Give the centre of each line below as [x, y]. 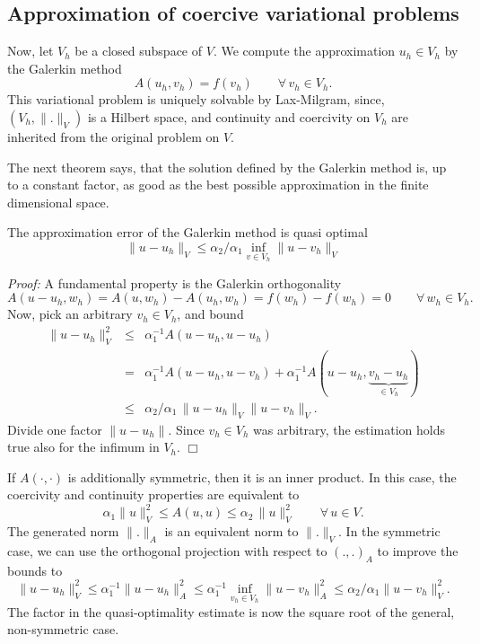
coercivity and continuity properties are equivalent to [153, 494]
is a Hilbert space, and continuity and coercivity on [229, 116]
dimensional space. [58, 202]
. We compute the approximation [304, 51]
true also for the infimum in [83, 447]
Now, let [31, 51]
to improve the [418, 551]
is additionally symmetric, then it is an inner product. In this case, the [262, 476]
